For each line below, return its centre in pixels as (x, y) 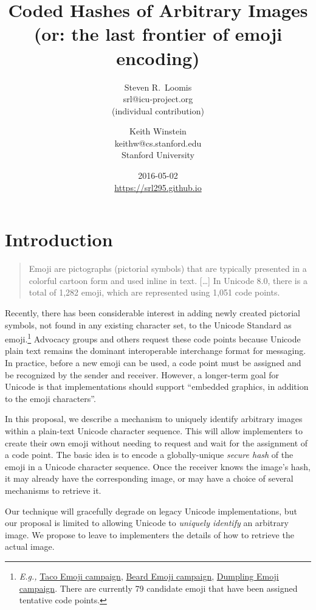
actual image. (30, 546)
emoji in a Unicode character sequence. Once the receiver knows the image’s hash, (158, 466)
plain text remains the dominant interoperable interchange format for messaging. (156, 351)
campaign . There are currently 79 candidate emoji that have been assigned (158, 588)
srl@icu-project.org (158, 99)
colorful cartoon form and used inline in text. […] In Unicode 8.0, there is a (168, 280)
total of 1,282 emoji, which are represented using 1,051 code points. (154, 292)
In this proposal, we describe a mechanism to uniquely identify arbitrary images (154, 419)
